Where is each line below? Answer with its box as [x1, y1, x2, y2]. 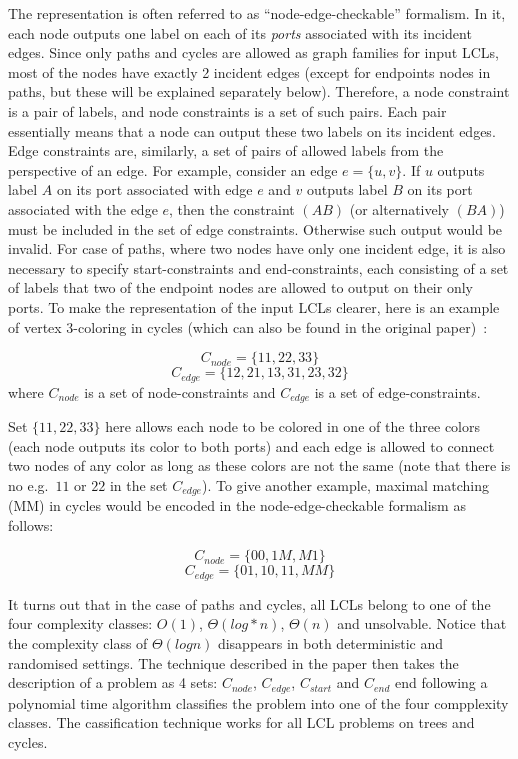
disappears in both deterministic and [217, 633, 444, 654]
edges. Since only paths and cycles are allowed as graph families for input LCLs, [8, 42, 499, 63]
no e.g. [8, 474, 49, 495]
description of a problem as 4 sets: [8, 672, 218, 693]
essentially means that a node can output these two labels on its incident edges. [8, 120, 496, 141]
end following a [394, 672, 488, 693]
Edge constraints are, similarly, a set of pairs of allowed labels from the [8, 140, 444, 161]
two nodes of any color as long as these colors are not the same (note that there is [8, 455, 511, 476]
